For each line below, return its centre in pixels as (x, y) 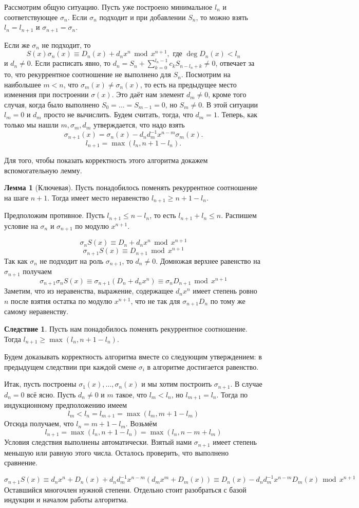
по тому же (228, 301)
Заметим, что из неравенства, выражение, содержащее (89, 291)
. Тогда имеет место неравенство (98, 197)
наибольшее (23, 84)
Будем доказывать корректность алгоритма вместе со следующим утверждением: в (133, 356)
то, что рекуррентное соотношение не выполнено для (88, 74)
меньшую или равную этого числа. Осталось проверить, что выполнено (116, 452)
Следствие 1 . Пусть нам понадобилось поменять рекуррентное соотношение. (126, 328)
